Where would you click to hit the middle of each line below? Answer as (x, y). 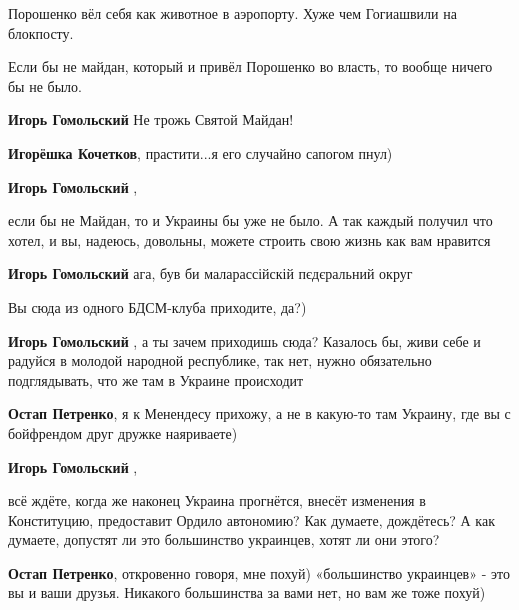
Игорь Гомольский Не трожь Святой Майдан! (151, 119)
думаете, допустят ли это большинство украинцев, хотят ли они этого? (224, 539)
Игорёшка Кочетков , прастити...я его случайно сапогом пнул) (200, 152)
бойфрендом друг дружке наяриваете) (123, 432)
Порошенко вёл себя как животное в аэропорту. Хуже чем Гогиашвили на (232, 13)
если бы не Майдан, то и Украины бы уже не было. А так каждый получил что (250, 220)
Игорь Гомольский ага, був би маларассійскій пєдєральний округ (210, 273)
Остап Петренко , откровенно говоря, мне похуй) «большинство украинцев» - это (259, 572)
